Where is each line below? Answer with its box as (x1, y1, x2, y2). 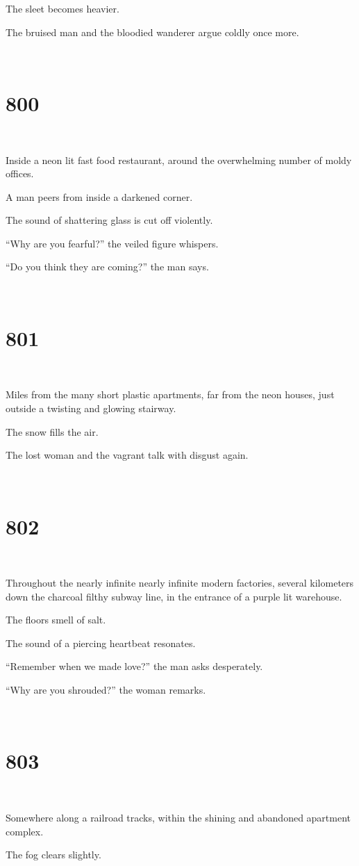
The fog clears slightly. (6, 847, 101, 862)
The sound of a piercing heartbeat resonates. (6, 635, 196, 650)
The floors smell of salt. (6, 612, 106, 627)
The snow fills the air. (6, 424, 99, 439)
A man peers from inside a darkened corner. (6, 189, 193, 204)
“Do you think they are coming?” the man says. (6, 259, 209, 274)
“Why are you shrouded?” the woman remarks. (6, 683, 206, 697)
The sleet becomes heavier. (6, 1, 119, 15)
